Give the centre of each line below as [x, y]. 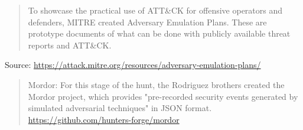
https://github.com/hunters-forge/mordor [104, 119]
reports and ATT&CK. [70, 45]
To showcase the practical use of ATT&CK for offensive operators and [155, 10]
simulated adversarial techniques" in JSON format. [120, 108]
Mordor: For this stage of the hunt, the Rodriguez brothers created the [156, 84]
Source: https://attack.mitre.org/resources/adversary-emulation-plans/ [133, 65]
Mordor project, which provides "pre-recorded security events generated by [163, 96]
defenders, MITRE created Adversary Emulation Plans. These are [147, 22]
